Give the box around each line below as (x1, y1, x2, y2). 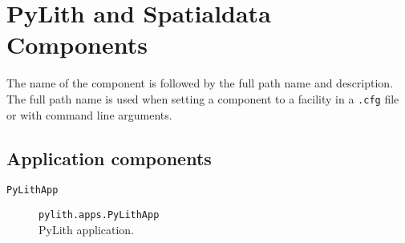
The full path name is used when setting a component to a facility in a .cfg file (6, 90, 399, 107)
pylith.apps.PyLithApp (38, 209, 160, 221)
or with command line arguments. (6, 106, 172, 123)
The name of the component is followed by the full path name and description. (6, 75, 394, 91)
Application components (6, 145, 212, 170)
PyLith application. (38, 221, 135, 237)
